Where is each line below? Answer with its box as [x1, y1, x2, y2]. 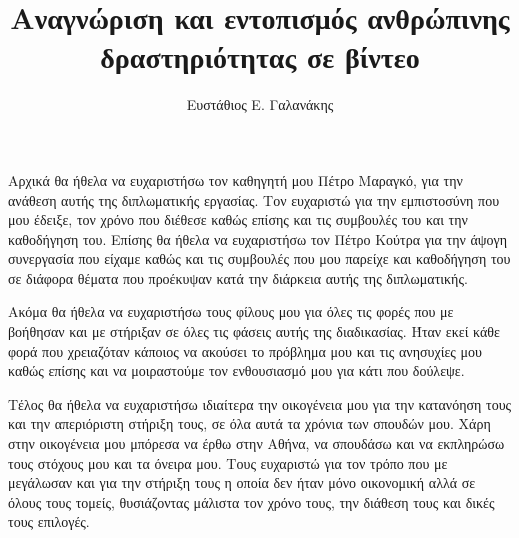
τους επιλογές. [8, 511, 90, 532]
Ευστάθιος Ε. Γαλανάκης [186, 94, 334, 115]
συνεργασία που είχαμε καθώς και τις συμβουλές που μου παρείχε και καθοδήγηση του [8, 248, 511, 269]
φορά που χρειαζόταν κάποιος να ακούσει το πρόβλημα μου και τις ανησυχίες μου [8, 340, 482, 361]
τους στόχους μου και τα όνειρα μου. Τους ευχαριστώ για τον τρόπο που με [8, 452, 448, 473]
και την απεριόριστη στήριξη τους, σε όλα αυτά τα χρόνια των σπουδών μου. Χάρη [8, 413, 491, 434]
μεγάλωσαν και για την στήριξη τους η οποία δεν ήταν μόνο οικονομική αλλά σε [8, 472, 476, 493]
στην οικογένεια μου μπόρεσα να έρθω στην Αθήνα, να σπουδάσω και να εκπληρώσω [8, 433, 505, 454]
